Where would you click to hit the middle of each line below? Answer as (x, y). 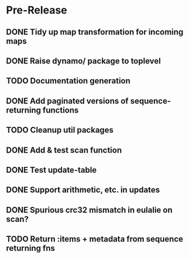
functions (61, 110)
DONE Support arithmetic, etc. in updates (83, 190)
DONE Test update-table (51, 170)
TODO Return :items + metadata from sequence (94, 239)
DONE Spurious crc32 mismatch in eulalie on (89, 210)
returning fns (31, 248)
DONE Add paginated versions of (67, 101)
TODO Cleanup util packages (60, 130)
